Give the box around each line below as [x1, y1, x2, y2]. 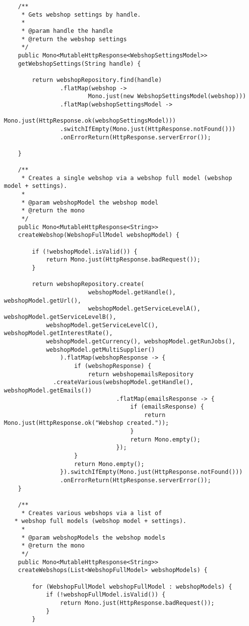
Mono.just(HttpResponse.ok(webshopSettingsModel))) [4, 117, 176, 125]
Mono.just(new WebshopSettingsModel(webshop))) [88, 93, 246, 100]
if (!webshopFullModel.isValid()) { [46, 591, 166, 599]
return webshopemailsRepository [88, 370, 194, 378]
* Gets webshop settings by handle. [21, 11, 141, 18]
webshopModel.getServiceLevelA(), [88, 305, 200, 313]
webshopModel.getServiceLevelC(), [46, 321, 158, 329]
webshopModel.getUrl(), [4, 297, 81, 304]
